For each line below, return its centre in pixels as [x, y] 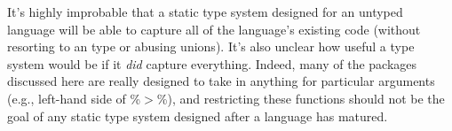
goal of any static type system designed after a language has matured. [198, 116]
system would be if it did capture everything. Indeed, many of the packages [212, 63]
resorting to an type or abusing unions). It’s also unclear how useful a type [211, 46]
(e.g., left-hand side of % [74, 98]
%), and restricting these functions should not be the [301, 98]
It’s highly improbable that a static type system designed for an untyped [205, 12]
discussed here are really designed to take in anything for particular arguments [221, 81]
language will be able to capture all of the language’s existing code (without [214, 29]
